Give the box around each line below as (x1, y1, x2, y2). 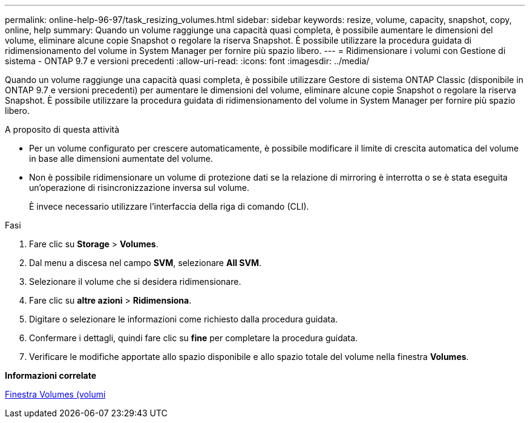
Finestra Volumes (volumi (5, 389, 106, 399)
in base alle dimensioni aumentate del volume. (29, 153, 213, 164)
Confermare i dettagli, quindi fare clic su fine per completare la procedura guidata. (29, 333, 358, 343)
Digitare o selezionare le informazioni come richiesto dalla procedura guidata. (29, 314, 338, 324)
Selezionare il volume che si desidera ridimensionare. (29, 276, 241, 287)
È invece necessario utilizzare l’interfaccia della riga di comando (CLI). (29, 201, 309, 211)
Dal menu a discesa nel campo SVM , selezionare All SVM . (29, 258, 262, 268)
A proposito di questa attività (5, 124, 120, 135)
